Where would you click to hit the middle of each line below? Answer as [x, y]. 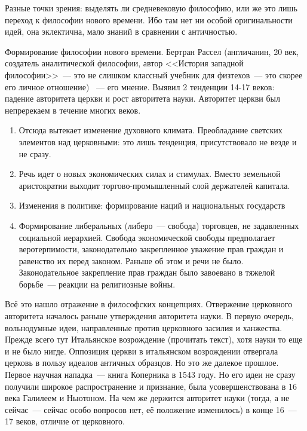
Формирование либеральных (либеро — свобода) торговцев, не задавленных [159, 225]
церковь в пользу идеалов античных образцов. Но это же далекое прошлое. [142, 363]
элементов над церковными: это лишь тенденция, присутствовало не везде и [158, 141]
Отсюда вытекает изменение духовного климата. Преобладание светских [151, 130]
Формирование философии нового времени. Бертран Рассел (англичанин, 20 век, [152, 51]
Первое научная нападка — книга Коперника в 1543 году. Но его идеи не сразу [150, 375]
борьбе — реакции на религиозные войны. [97, 284]
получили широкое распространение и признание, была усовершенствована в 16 [151, 386]
